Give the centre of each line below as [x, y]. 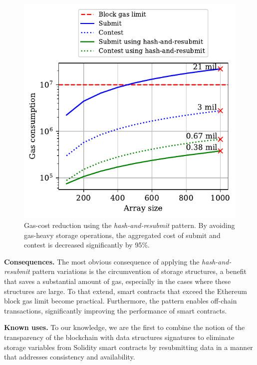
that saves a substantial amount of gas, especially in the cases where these [118, 281]
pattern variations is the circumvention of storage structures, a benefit [139, 271]
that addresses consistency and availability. [70, 357]
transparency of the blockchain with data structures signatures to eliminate [119, 337]
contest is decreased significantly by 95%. [87, 245]
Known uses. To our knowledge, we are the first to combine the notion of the [125, 327]
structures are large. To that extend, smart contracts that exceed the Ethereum [126, 291]
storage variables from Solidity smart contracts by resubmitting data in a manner [128, 347]
